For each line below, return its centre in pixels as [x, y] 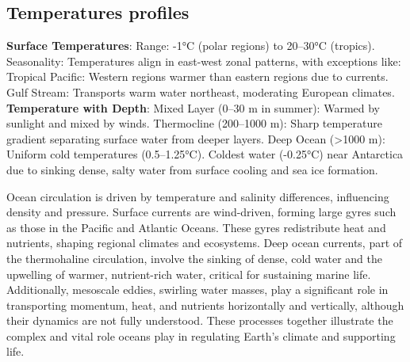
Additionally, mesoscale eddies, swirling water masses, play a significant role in [197, 290]
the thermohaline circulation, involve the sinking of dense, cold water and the [194, 258]
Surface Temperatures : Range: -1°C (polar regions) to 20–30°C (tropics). [191, 46]
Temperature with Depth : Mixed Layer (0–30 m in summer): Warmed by [194, 107]
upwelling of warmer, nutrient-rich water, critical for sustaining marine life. [189, 274]
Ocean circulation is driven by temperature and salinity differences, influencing [198, 196]
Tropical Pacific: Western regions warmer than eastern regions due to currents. [197, 76]
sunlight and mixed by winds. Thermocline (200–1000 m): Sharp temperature [195, 123]
